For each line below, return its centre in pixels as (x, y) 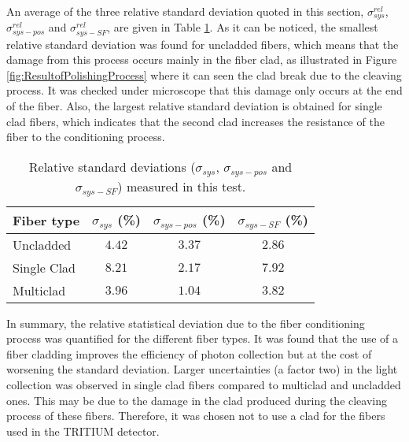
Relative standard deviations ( (112, 166)
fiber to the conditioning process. (86, 137)
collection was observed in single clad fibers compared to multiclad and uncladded (204, 384)
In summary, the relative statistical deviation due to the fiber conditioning (186, 323)
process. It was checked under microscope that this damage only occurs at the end (204, 90)
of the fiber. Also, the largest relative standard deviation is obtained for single (194, 105)
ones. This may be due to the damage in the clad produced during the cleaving (197, 400)
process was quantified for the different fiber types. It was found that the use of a (202, 338)
